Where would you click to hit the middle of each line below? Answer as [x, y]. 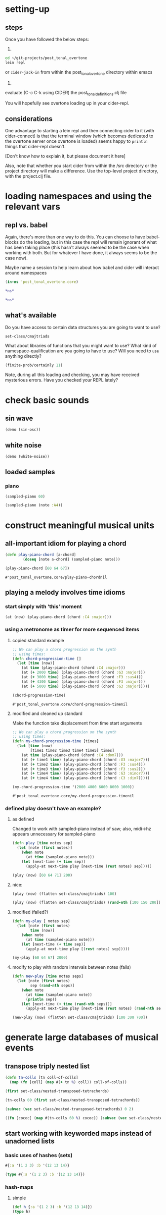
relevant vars [33, 207]
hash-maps [19, 1187]
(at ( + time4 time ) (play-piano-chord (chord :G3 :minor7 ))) [85, 773]
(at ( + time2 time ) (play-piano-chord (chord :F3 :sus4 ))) [83, 764]
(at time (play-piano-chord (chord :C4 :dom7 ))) [72, 755]
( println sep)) [41, 999]
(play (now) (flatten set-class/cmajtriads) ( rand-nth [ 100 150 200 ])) [87, 903]
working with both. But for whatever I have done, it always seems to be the [81, 253]
